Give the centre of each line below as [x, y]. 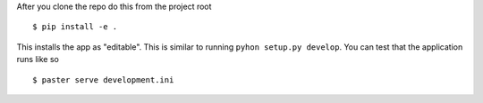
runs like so [38, 59]
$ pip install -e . [75, 27]
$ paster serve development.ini [103, 79]
